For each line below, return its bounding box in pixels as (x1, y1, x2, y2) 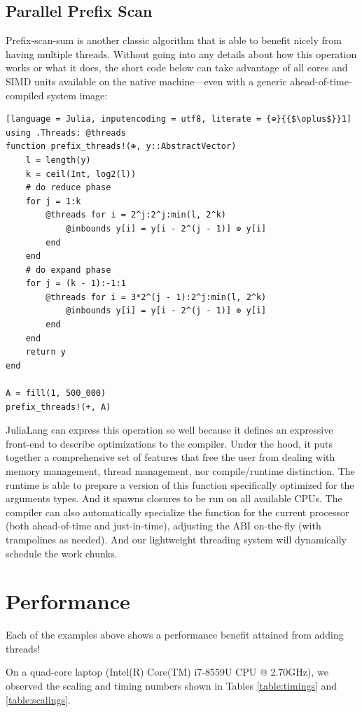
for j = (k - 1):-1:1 (25, 278, 126, 289)
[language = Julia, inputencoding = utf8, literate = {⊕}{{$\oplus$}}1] (6, 114, 351, 124)
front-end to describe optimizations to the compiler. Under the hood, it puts (6, 436, 333, 450)
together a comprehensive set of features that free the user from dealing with (6, 450, 335, 464)
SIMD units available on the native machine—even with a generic (6, 73, 287, 88)
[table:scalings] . (6, 692, 71, 706)
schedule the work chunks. (6, 546, 118, 560)
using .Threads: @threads (6, 127, 126, 138)
